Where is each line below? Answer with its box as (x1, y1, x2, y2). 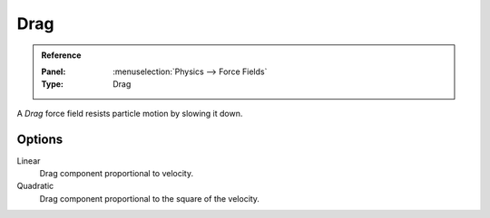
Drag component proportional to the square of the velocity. (39, 193, 260, 204)
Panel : (41, 66, 66, 77)
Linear (16, 155, 41, 166)
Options (16, 131, 64, 147)
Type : (41, 79, 64, 90)
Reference (41, 50, 82, 61)
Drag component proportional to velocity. (39, 168, 194, 179)
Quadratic (16, 181, 54, 192)
